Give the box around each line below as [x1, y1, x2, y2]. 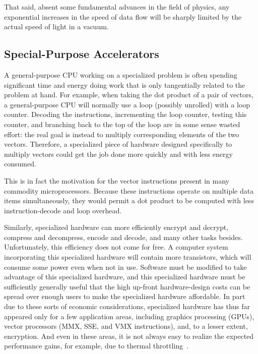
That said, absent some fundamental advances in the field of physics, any [4, 2, 230, 12]
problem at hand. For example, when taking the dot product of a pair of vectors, [4, 89, 253, 100]
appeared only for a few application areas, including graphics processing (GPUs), [4, 311, 254, 321]
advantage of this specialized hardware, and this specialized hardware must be [4, 271, 245, 282]
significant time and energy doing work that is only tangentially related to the [4, 79, 245, 90]
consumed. [4, 158, 36, 169]
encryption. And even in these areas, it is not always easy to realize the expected [4, 330, 254, 341]
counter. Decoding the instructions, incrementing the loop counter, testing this [4, 109, 247, 120]
